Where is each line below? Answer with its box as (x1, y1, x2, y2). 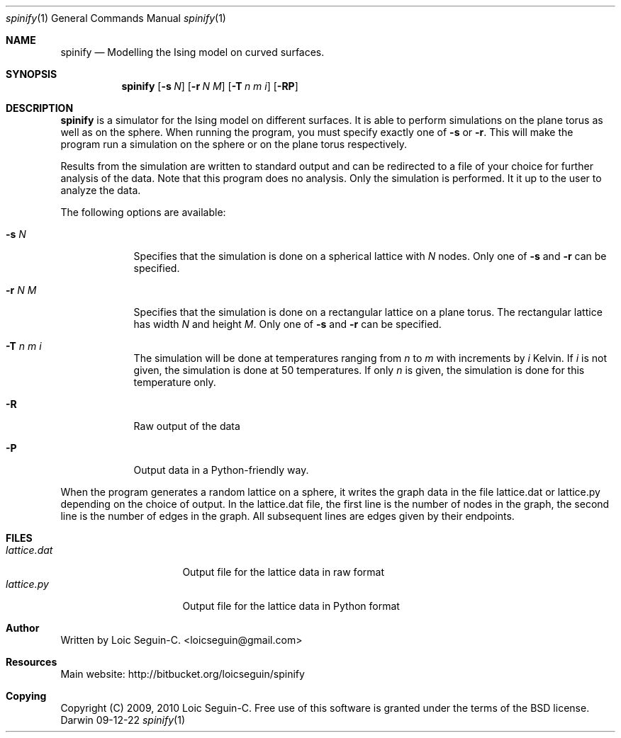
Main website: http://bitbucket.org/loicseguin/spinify (60, 668, 305, 680)
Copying (6, 690, 47, 702)
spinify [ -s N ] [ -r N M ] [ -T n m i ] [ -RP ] (121, 80, 298, 92)
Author (6, 622, 40, 634)
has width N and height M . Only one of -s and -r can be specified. (133, 318, 442, 330)
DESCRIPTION (6, 102, 74, 114)
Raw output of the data (133, 420, 240, 432)
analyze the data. (60, 184, 141, 196)
